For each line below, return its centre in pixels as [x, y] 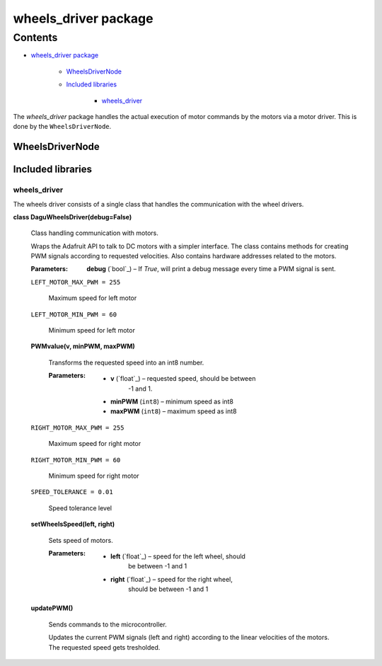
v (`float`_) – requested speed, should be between [183, 379]
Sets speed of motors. [81, 540]
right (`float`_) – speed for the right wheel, [172, 579]
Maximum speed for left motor [93, 298]
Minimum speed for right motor [94, 476]
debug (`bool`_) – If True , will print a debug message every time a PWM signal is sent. [211, 269]
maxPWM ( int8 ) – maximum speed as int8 [174, 411]
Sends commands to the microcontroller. [108, 624]
